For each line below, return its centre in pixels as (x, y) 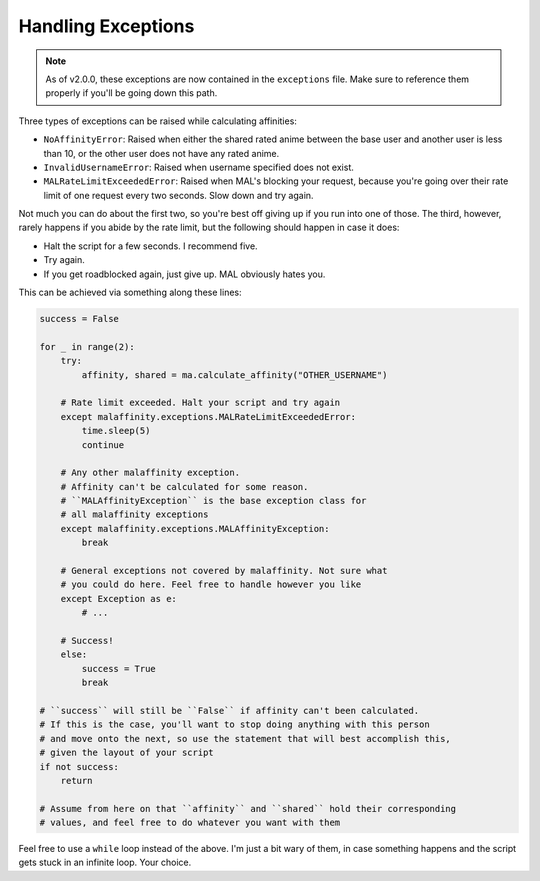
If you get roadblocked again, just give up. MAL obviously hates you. (184, 274)
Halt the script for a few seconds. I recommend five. (151, 246)
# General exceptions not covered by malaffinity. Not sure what (224, 571)
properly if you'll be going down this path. (131, 93)
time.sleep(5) (116, 431)
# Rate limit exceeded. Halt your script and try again (200, 403)
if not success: (79, 766)
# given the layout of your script (126, 753)
